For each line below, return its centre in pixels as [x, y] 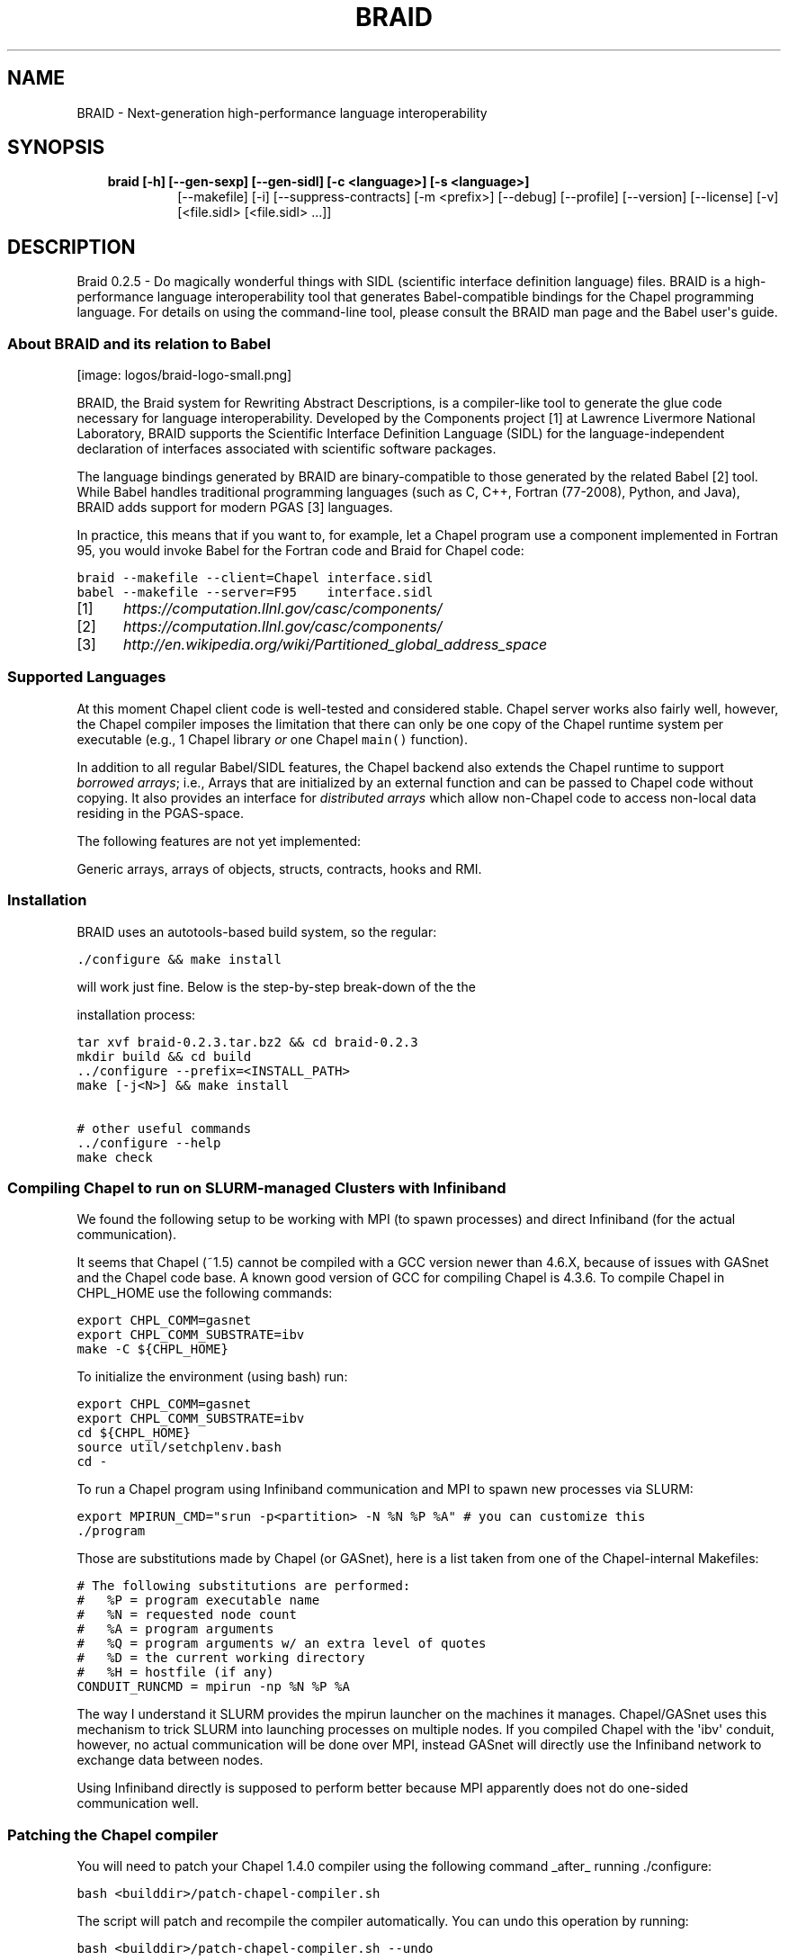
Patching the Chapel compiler [113, 1834]
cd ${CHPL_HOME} [134, 1433]
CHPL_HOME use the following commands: [205, 1293]
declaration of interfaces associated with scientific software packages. [287, 449]
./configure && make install [179, 959]
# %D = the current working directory [221, 1658]
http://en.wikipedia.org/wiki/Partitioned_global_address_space [335, 645]
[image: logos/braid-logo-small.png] [184, 375]
